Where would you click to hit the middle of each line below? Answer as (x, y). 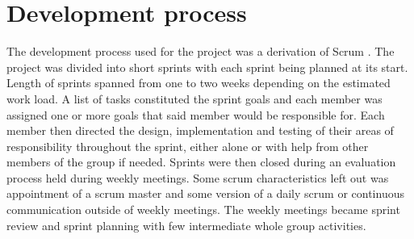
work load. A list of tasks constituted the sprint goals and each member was (194, 98)
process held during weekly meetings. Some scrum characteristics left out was (198, 177)
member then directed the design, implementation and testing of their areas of (200, 130)
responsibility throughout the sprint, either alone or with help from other (188, 146)
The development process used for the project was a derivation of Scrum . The (201, 51)
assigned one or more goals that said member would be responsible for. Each (196, 114)
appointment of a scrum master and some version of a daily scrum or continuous (205, 193)
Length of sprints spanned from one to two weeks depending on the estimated (199, 83)
